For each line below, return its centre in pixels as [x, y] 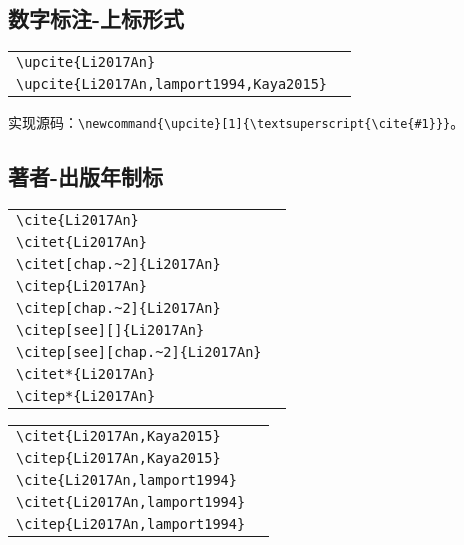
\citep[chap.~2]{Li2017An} [118, 308]
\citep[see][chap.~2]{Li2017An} [139, 352]
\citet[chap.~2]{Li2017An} [118, 264]
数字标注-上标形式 [96, 18]
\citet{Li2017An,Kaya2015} [118, 436]
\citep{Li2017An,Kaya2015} [118, 458]
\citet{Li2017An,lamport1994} [131, 502]
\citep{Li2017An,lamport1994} [131, 524]
